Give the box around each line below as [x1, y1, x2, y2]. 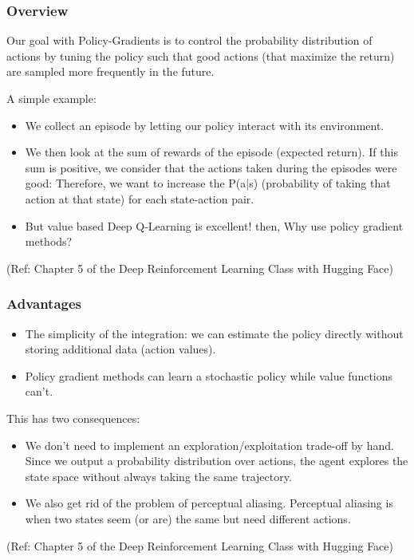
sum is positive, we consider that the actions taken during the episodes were [25, 159, 397, 175]
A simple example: [6, 90, 97, 106]
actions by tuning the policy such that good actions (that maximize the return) [6, 47, 395, 64]
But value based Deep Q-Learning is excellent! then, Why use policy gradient [25, 217, 404, 234]
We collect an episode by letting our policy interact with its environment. [25, 116, 384, 133]
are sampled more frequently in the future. [6, 63, 215, 80]
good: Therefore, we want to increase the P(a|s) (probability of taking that [25, 175, 391, 191]
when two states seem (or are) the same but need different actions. [25, 510, 351, 526]
